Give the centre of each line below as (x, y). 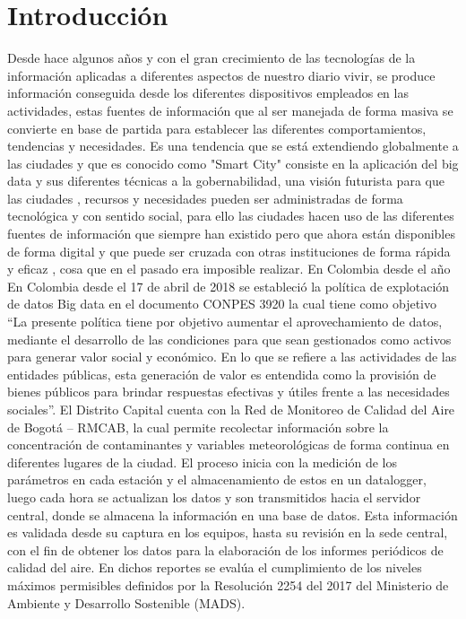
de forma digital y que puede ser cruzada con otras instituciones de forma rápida (229, 251)
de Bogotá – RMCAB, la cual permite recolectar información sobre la (198, 427)
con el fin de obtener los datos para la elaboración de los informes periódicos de (225, 549)
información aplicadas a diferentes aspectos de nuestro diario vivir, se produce (221, 75)
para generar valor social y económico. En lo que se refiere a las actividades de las (232, 357)
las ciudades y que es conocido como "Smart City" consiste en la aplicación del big (233, 163)
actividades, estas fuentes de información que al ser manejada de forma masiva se (230, 110)
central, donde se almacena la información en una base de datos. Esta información (233, 514)
